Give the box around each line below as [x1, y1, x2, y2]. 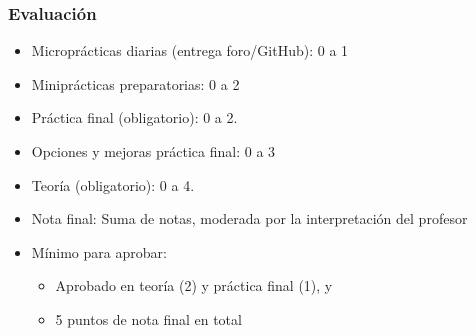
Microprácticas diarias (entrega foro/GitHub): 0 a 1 [31, 40, 349, 61]
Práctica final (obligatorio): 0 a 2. [31, 107, 238, 128]
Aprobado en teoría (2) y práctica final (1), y [55, 275, 333, 296]
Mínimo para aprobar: [31, 241, 167, 262]
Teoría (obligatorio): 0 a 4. [31, 174, 195, 195]
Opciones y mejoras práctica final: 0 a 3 [31, 141, 276, 161]
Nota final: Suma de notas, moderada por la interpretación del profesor [31, 208, 468, 229]
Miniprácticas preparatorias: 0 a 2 [31, 73, 240, 94]
